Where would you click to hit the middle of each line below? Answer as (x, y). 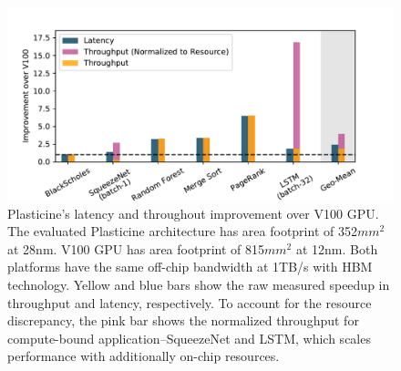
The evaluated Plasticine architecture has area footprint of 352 (182, 231)
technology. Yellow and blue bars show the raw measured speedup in (199, 284)
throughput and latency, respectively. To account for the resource (190, 302)
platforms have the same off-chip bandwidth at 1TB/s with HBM (190, 267)
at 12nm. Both (337, 248)
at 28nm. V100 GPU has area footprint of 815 (136, 248)
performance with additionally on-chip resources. (144, 356)
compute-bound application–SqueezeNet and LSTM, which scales (189, 338)
